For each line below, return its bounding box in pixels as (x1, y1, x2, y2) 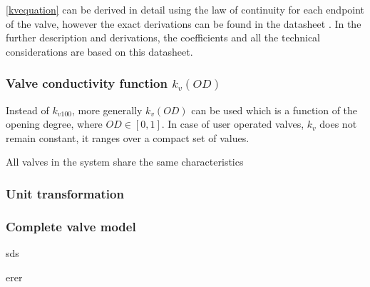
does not (319, 116, 357, 131)
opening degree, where (6, 116, 103, 131)
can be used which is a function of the (191, 102, 358, 117)
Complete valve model (6, 217, 136, 235)
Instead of (6, 102, 49, 117)
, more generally (71, 102, 143, 117)
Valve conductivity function (6, 74, 168, 92)
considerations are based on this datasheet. (6, 44, 193, 59)
